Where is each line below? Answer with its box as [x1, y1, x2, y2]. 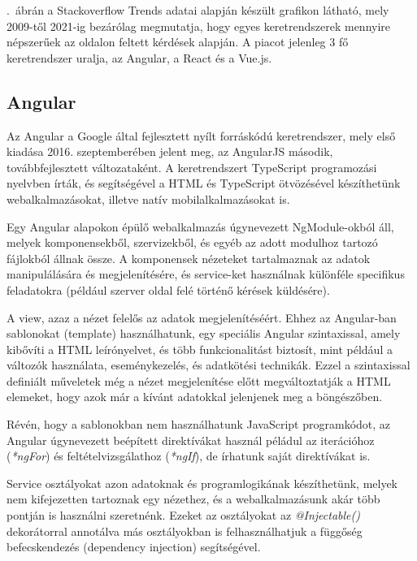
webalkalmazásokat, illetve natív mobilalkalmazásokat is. [7, 190, 290, 207]
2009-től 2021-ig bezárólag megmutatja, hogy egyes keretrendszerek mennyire [7, 17, 391, 34]
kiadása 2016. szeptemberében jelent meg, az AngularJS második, [7, 143, 333, 160]
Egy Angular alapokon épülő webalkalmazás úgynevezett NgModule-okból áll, [7, 218, 394, 235]
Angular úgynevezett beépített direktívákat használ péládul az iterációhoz [7, 431, 375, 448]
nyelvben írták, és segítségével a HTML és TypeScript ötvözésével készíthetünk [7, 175, 401, 192]
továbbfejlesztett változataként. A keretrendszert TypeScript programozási [7, 158, 377, 175]
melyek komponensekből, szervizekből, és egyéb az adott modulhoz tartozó [7, 234, 378, 251]
